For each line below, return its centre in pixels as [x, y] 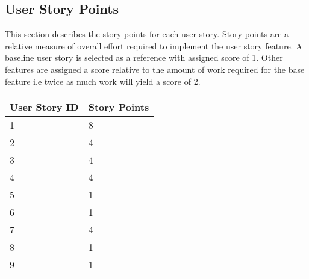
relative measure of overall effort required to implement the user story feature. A [154, 45]
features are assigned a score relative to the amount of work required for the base [155, 69]
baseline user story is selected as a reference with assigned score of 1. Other [144, 57]
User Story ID [44, 107]
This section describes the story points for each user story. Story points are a [147, 34]
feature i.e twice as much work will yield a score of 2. [103, 81]
